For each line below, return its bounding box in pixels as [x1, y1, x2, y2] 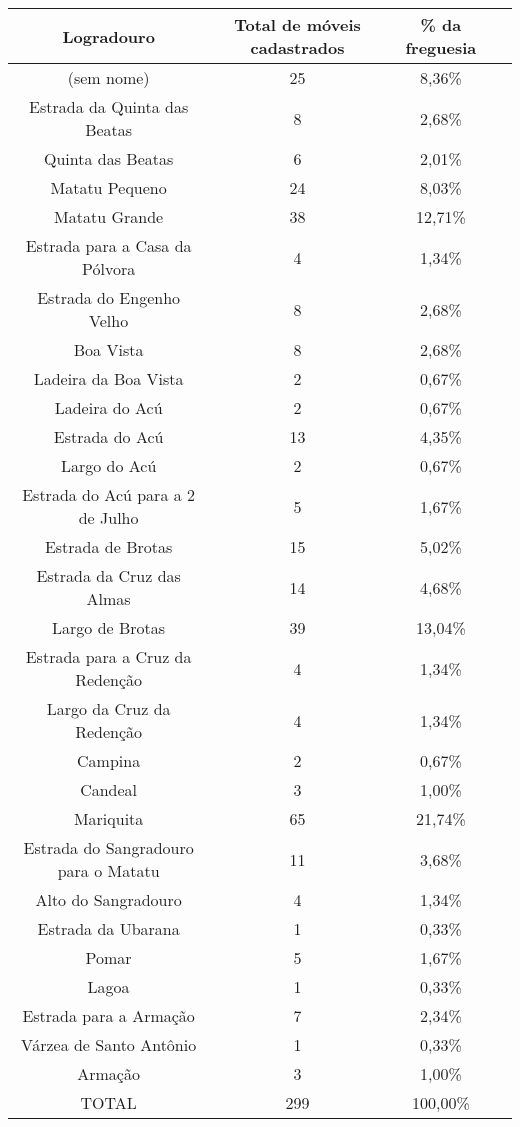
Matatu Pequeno [50, 176, 167, 199]
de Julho [78, 506, 139, 529]
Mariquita [73, 807, 144, 830]
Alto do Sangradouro [35, 888, 182, 911]
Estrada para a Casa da [25, 234, 192, 257]
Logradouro [62, 24, 155, 48]
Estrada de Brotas [44, 535, 173, 558]
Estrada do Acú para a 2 [22, 483, 196, 506]
